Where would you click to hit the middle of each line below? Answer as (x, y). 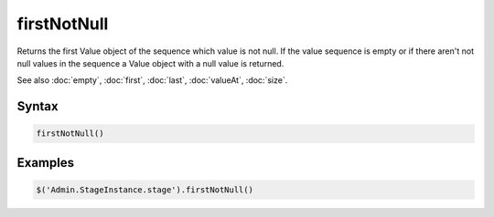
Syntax (38, 106)
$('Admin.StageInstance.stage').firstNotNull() (145, 190)
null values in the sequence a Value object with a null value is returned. (150, 63)
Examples (46, 163)
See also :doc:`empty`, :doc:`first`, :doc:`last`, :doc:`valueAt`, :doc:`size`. (152, 80)
